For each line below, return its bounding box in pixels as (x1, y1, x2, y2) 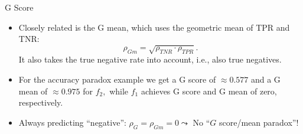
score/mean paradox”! (219, 116, 299, 128)
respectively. (18, 96, 63, 109)
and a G (250, 73, 281, 85)
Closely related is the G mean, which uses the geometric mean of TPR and (18, 21, 290, 33)
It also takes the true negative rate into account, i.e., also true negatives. (18, 53, 282, 66)
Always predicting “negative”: (18, 116, 126, 128)
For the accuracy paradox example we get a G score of (18, 73, 216, 85)
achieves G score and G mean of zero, (141, 84, 277, 97)
